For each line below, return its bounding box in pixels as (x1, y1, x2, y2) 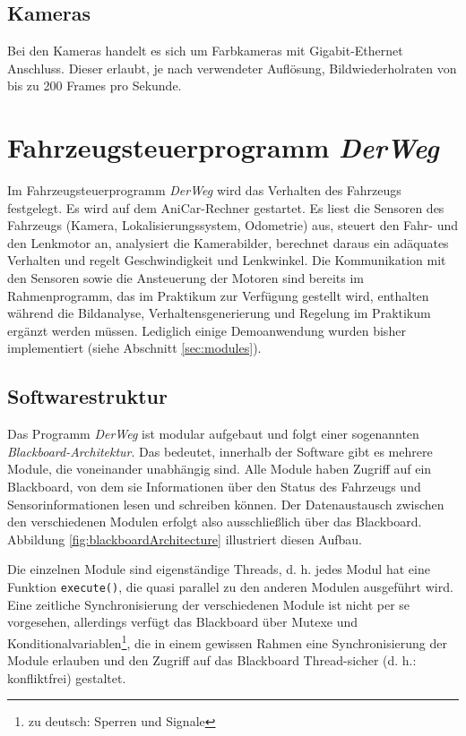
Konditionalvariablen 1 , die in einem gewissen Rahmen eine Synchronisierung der (7, 630, 448, 652)
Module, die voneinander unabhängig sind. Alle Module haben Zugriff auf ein (7, 459, 432, 478)
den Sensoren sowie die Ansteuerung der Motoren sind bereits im (7, 269, 365, 287)
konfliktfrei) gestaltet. (7, 668, 126, 687)
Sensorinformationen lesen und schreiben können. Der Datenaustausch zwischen (7, 494, 444, 513)
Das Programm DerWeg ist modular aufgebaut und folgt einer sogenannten (7, 424, 419, 443)
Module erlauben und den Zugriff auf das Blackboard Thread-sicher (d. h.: (7, 651, 417, 670)
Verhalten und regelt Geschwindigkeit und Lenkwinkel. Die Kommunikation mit (7, 251, 446, 270)
